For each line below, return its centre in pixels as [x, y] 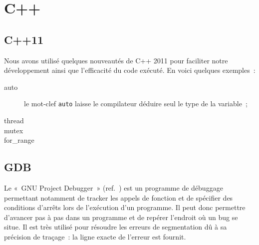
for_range [19, 140]
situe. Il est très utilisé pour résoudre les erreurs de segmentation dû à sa [116, 227]
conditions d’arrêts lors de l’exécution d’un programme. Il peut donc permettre [125, 207]
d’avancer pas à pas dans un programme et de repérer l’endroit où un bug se [121, 217]
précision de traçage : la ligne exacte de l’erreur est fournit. [95, 236]
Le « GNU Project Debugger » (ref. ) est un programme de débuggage [114, 188]
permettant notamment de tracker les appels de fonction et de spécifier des [119, 197]
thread [14, 121]
